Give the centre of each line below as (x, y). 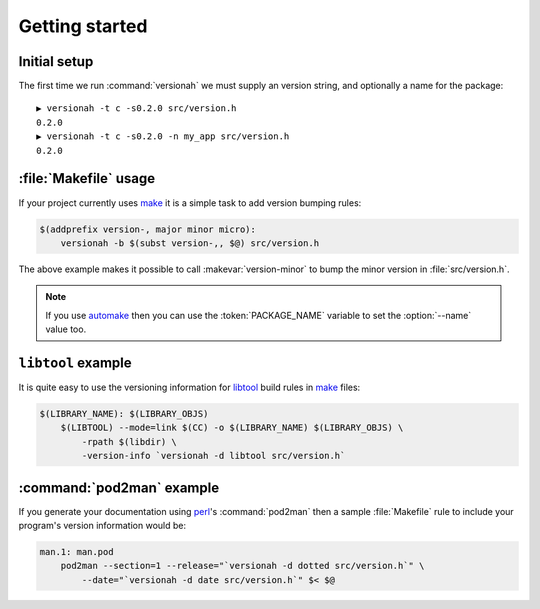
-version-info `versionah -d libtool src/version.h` (213, 456)
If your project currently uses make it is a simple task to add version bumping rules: (190, 202)
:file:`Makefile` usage (86, 178)
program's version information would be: (102, 526)
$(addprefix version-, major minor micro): (148, 229)
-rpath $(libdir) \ (129, 441)
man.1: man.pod (76, 551)
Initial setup (56, 61)
